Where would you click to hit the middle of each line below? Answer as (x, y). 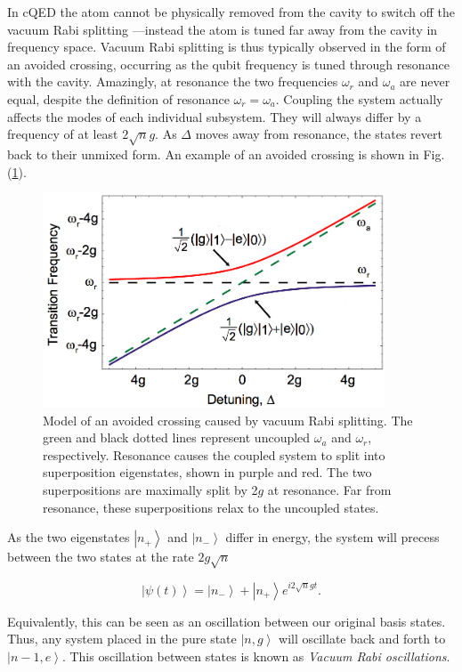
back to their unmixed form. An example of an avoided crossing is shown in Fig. (226, 154)
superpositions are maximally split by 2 (150, 489)
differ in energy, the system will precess (332, 537)
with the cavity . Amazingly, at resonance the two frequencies (173, 81)
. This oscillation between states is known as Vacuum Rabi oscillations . (256, 656)
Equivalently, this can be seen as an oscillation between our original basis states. (227, 621)
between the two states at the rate (101, 557)
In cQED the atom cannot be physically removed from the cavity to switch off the (231, 12)
